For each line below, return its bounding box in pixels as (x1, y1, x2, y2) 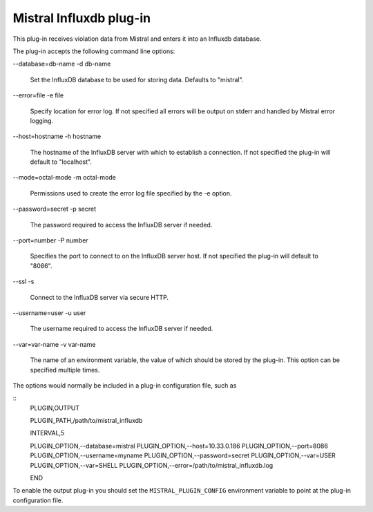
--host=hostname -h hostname (12, 132, 102, 141)
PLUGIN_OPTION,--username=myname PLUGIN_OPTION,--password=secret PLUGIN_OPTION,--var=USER (30, 451, 336, 459)
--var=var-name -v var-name (12, 340, 96, 348)
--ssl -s (12, 277, 35, 286)
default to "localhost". (30, 158, 93, 166)
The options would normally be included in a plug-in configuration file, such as (12, 381, 237, 390)
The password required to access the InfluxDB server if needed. (30, 220, 213, 229)
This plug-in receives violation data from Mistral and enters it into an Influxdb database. (12, 35, 262, 43)
